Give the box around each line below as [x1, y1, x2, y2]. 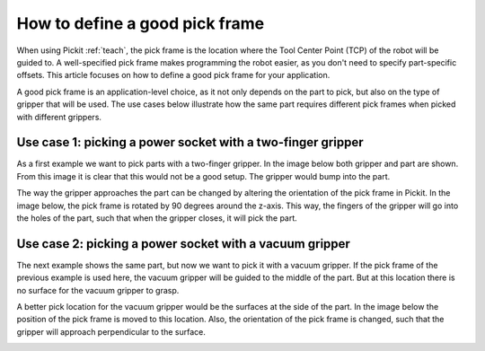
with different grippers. [16, 111, 102, 122]
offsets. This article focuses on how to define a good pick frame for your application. [16, 70, 331, 81]
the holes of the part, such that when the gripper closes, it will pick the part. [16, 212, 298, 224]
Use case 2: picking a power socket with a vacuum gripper [16, 236, 350, 251]
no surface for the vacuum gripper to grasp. [16, 285, 180, 295]
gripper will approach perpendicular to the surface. [16, 326, 206, 337]
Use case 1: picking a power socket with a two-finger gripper [16, 135, 364, 150]
